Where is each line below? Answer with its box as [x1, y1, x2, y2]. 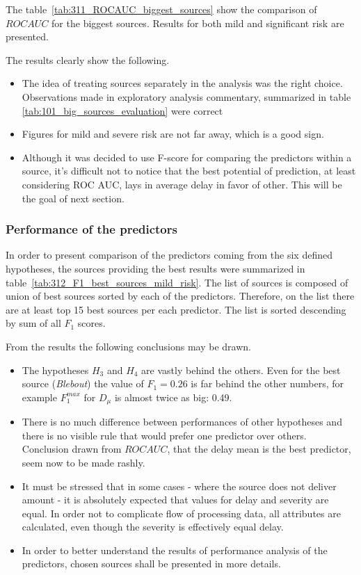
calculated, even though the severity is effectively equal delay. [22, 519, 284, 534]
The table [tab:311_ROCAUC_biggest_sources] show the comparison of [6, 2, 317, 16]
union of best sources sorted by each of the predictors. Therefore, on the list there [6, 289, 355, 303]
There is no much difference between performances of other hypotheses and [22, 414, 342, 429]
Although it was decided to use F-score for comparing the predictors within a [22, 149, 352, 164]
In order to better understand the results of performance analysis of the [22, 542, 328, 557]
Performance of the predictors [6, 220, 177, 238]
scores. [77, 316, 106, 330]
